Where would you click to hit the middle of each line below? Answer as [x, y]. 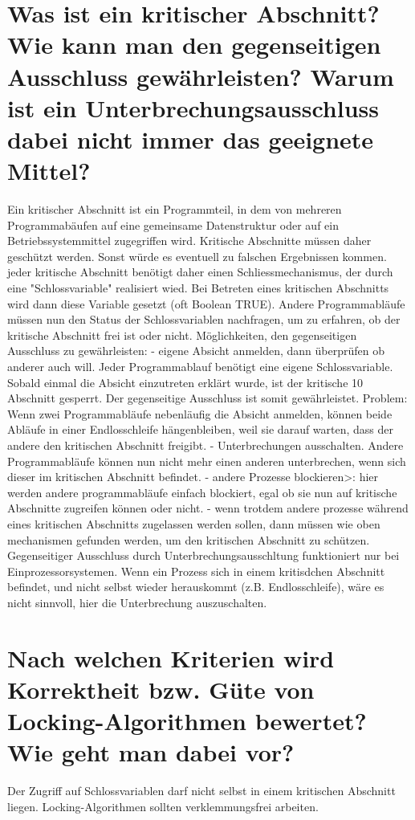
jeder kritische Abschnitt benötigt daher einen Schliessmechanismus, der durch [200, 272]
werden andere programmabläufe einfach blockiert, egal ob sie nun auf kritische [202, 492]
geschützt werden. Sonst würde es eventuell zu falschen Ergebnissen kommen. [197, 256]
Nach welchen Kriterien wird [171, 657]
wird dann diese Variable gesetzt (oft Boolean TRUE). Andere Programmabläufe [206, 303]
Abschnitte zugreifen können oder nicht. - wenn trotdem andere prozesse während [208, 508]
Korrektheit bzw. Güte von [161, 689]
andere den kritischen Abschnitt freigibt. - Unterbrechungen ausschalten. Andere [205, 445]
